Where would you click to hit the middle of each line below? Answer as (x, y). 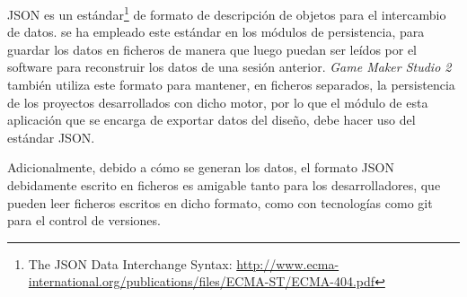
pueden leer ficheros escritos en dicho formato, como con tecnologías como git (220, 202)
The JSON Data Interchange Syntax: (130, 263)
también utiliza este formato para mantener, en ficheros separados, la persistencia (231, 85)
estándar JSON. (51, 137)
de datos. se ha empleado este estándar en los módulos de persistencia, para (216, 32)
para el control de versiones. (84, 220)
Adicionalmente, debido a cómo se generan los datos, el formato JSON (201, 167)
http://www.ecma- (288, 263)
